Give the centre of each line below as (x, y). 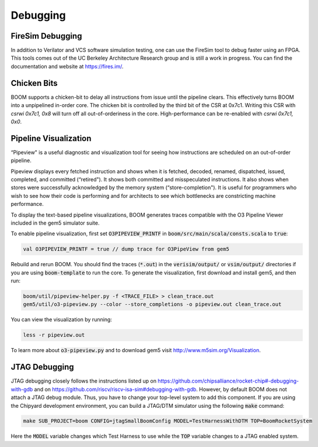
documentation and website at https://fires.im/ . (67, 66)
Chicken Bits (34, 83)
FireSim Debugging (46, 36)
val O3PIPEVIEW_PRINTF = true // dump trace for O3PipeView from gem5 (126, 249)
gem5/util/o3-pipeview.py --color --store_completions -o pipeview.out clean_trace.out (152, 305)
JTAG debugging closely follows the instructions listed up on (84, 381)
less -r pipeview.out (54, 335)
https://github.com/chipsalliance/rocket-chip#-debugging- (228, 381)
